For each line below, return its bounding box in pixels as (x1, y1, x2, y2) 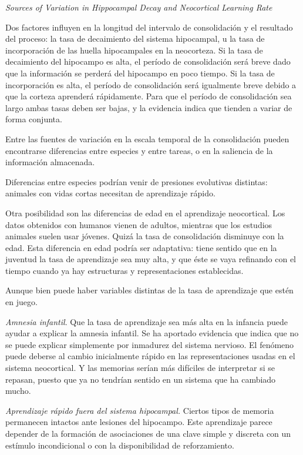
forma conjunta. (5, 113, 62, 125)
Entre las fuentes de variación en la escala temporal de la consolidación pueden (5, 132, 289, 145)
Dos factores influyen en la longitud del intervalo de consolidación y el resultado (5, 21, 293, 33)
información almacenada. (5, 156, 95, 168)
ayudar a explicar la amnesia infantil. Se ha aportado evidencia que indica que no (5, 327, 299, 339)
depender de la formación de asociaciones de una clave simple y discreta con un (5, 427, 291, 439)
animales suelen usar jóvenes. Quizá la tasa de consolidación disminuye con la (5, 230, 284, 242)
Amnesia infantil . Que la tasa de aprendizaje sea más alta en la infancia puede (5, 315, 288, 327)
